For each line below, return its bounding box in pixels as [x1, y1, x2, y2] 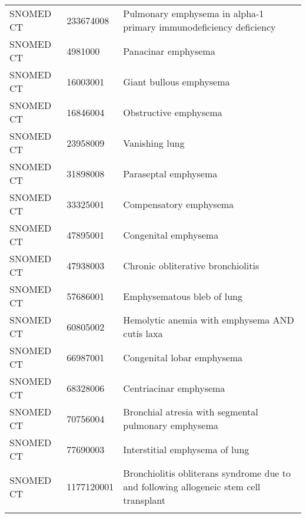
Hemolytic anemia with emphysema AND [123, 313, 294, 326]
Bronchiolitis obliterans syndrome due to [123, 466, 291, 480]
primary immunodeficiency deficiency [123, 20, 276, 34]
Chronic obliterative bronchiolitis [123, 258, 260, 272]
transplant [123, 493, 166, 507]
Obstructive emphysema [123, 105, 222, 119]
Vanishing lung [123, 136, 185, 150]
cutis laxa [123, 326, 163, 340]
